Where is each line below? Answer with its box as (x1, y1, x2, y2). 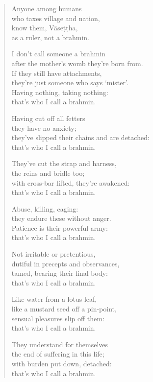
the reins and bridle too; (11, 167, 85, 178)
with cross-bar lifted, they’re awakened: (11, 177, 130, 188)
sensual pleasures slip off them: (11, 313, 104, 323)
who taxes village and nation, (11, 13, 100, 23)
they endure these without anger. (11, 213, 111, 223)
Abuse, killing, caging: (11, 203, 78, 214)
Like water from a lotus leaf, (11, 294, 97, 304)
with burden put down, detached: (11, 358, 112, 368)
